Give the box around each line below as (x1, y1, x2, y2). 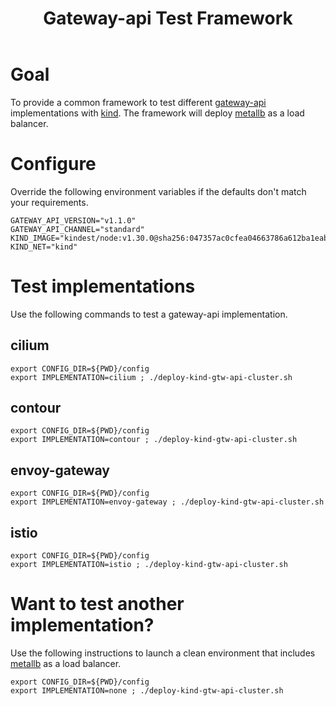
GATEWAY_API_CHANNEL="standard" (10, 224, 145, 234)
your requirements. (10, 196, 89, 208)
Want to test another (10, 593, 185, 616)
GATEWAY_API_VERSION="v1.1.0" (10, 215, 137, 226)
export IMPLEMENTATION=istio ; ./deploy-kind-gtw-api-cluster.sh (10, 560, 288, 570)
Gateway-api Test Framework (43, 7, 293, 30)
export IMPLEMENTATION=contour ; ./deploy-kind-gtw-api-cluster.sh (10, 435, 298, 445)
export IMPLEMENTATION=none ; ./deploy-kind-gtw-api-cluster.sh (10, 686, 284, 696)
